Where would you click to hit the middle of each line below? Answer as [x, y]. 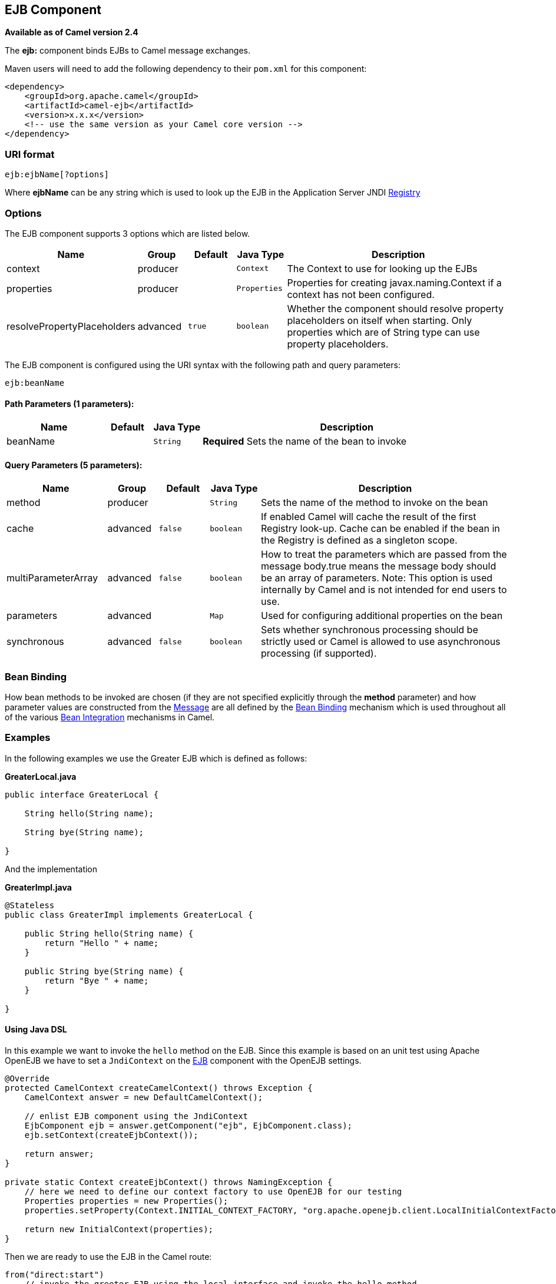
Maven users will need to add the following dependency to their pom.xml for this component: [186, 69]
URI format [30, 154]
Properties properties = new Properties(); [126, 1201]
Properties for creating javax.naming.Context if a [394, 282]
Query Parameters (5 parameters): [74, 465]
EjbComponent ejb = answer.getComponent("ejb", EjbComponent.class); [188, 1126]
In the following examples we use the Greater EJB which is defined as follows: [156, 758]
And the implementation [51, 869]
